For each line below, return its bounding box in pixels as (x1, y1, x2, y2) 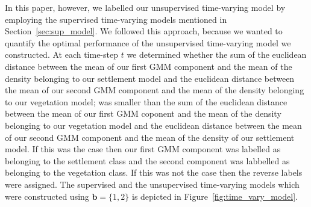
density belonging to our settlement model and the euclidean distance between (5, 72, 295, 84)
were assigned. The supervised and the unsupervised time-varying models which (5, 178, 300, 190)
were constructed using (5, 190, 89, 202)
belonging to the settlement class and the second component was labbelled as (5, 154, 290, 167)
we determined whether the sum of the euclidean (127, 48, 307, 61)
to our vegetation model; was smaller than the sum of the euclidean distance (5, 95, 287, 108)
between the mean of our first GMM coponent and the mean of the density (5, 107, 281, 120)
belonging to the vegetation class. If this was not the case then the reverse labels (5, 166, 303, 179)
